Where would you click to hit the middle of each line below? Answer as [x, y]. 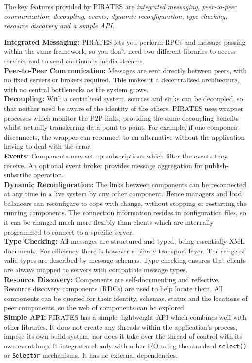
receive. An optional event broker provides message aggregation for [103, 165]
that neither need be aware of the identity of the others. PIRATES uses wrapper [124, 108]
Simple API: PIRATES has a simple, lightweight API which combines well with [125, 317]
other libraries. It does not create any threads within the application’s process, [121, 326]
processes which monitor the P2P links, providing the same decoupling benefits [121, 118]
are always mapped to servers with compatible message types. [96, 270]
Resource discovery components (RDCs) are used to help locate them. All [113, 289]
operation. [49, 175]
